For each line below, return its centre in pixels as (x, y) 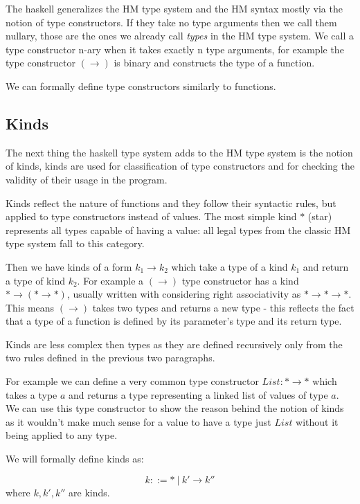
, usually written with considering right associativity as (184, 294)
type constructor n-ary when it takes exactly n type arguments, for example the (175, 49)
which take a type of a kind (229, 266)
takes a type (31, 394)
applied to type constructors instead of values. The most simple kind (151, 216)
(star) (320, 216)
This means (30, 307)
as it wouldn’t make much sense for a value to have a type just (138, 421)
